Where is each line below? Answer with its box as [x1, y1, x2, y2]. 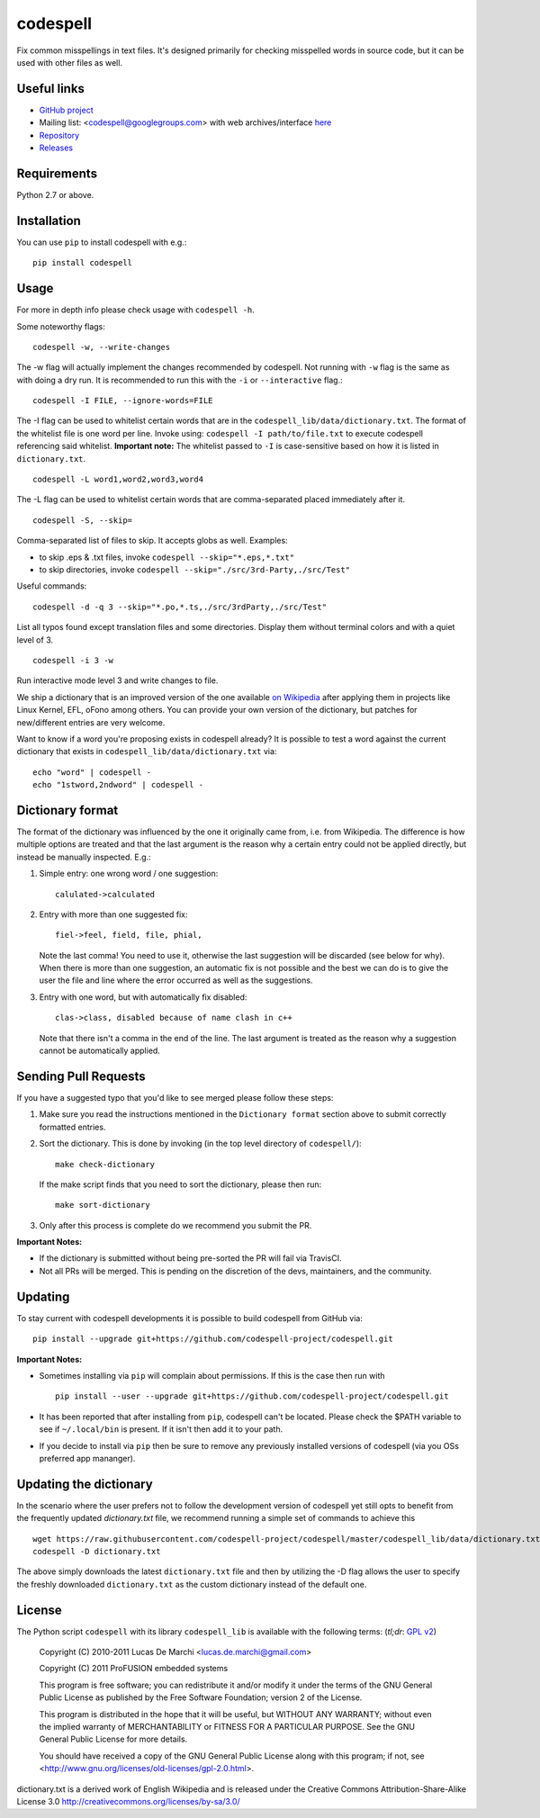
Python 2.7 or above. [16, 189, 94, 200]
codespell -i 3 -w [32, 655, 114, 665]
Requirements [16, 166, 98, 181]
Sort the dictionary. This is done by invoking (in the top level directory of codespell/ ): [39, 1138, 362, 1149]
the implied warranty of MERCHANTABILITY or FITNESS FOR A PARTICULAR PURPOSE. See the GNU [39, 1722, 416, 1732]
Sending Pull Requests [16, 1068, 146, 1084]
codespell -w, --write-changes [32, 342, 171, 352]
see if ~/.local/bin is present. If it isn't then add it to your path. [39, 1424, 283, 1435]
